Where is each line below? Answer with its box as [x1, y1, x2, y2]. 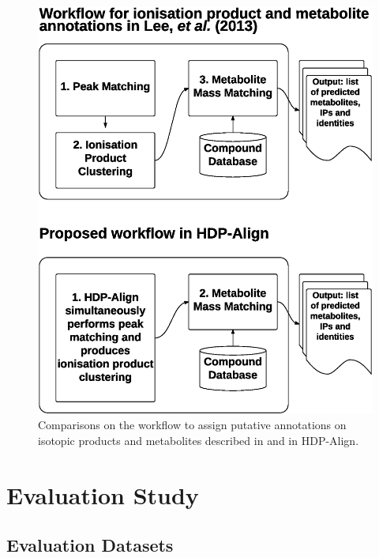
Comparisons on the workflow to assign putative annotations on [38, 417, 347, 433]
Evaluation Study [6, 478, 199, 511]
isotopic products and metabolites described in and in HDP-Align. [38, 432, 359, 448]
